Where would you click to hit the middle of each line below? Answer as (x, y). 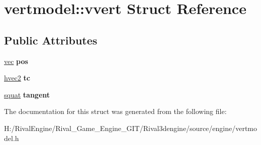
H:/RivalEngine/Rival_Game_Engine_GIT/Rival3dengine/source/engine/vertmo (131, 128)
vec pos (16, 61)
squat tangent (27, 94)
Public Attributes (51, 40)
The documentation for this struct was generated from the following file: (115, 111)
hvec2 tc (17, 78)
